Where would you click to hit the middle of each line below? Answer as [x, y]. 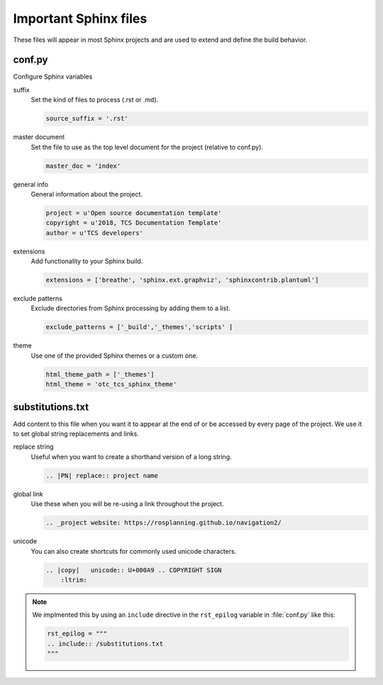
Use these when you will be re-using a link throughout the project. [127, 504]
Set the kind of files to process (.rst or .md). [95, 100]
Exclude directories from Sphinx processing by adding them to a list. [131, 308]
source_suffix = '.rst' [87, 119]
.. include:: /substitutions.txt [105, 643]
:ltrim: [74, 580]
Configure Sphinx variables [53, 77]
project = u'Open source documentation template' [134, 213]
